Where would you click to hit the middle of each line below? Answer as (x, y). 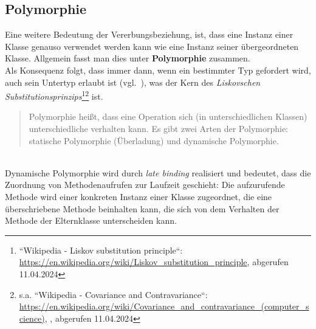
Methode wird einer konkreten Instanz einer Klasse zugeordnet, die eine (139, 196)
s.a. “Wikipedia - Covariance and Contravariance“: (113, 294)
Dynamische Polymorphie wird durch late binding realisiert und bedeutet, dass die (158, 172)
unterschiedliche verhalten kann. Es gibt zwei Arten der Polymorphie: (158, 129)
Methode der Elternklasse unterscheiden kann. (91, 220)
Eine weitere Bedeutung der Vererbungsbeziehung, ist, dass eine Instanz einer (149, 34)
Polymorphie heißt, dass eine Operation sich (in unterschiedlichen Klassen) (168, 116)
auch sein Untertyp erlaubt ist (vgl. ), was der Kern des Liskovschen (133, 82)
